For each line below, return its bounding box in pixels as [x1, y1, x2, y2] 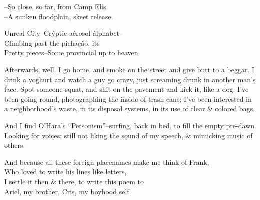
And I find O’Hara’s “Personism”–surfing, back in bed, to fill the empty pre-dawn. [4, 120, 256, 130]
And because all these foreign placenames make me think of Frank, [4, 156, 209, 167]
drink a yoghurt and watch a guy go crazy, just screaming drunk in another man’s [4, 74, 256, 84]
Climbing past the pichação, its [4, 37, 100, 48]
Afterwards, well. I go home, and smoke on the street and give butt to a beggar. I [4, 64, 255, 74]
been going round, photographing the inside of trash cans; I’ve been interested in [4, 93, 252, 104]
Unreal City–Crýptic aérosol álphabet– [4, 28, 123, 38]
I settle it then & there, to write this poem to [4, 176, 144, 186]
